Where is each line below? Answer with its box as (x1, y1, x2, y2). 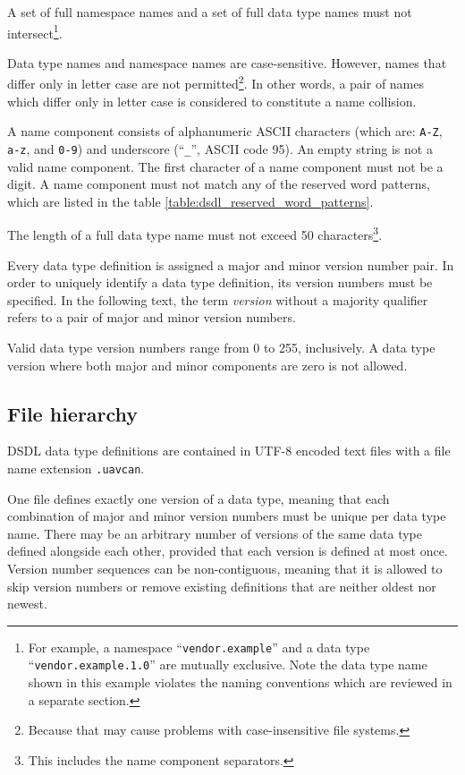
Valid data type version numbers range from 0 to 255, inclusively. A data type (7, 338, 435, 356)
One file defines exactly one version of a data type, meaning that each (7, 489, 390, 507)
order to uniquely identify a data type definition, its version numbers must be (7, 273, 433, 292)
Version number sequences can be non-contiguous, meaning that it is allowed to (7, 559, 443, 578)
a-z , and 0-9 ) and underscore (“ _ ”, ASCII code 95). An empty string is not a (7, 139, 433, 158)
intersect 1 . (7, 21, 63, 42)
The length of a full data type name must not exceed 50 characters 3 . (7, 223, 383, 244)
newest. (7, 594, 47, 613)
